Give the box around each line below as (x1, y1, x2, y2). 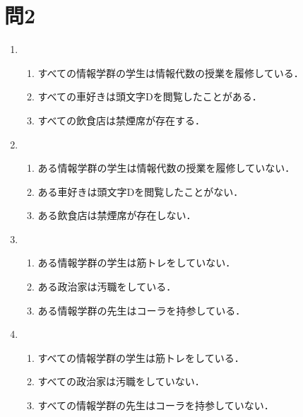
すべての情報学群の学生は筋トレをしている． (37, 350, 244, 365)
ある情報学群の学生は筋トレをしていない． (37, 255, 236, 270)
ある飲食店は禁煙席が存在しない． (37, 208, 196, 223)
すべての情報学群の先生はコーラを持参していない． (37, 398, 274, 413)
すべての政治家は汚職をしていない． (37, 374, 205, 389)
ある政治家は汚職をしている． (37, 279, 177, 294)
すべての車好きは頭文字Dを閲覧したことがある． (37, 89, 262, 104)
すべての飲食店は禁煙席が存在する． (37, 112, 206, 127)
